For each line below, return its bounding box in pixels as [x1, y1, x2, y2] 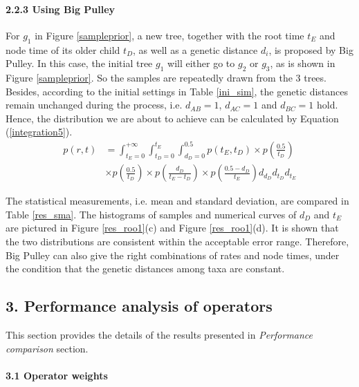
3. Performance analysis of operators [6, 295, 273, 317]
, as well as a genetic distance [133, 42, 258, 57]
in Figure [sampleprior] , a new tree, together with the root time [35, 28, 304, 42]
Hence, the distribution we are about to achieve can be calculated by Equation [6, 111, 339, 125]
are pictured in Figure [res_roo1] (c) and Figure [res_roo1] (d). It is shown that [6, 220, 339, 235]
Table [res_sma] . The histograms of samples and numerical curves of [6, 207, 297, 221]
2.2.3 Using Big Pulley [6, 1, 116, 16]
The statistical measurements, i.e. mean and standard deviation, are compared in [6, 193, 349, 208]
